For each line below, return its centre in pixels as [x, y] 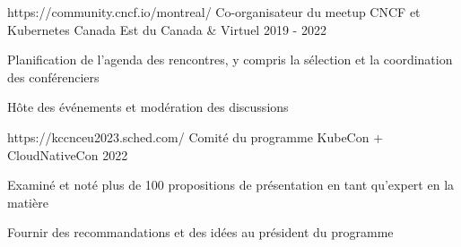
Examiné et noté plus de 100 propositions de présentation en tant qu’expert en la [231, 185]
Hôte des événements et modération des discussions [148, 107]
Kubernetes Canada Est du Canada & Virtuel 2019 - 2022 [167, 29]
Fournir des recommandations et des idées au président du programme [200, 232]
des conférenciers [53, 77]
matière [28, 202]
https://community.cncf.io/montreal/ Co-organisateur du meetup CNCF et [214, 12]
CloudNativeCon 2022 [68, 154]
